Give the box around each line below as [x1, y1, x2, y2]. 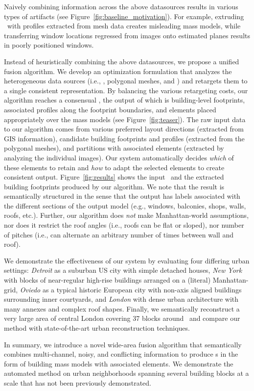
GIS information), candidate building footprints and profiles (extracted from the [4, 133, 245, 143]
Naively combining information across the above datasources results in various [4, 1, 238, 11]
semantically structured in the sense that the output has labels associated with [4, 191, 240, 201]
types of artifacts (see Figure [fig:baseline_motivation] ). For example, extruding [4, 11, 244, 21]
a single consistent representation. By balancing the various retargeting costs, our [4, 85, 248, 95]
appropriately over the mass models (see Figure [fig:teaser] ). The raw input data [4, 114, 246, 124]
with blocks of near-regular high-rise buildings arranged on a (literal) [4, 275, 211, 285]
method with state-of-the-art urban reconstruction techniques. [4, 323, 190, 333]
